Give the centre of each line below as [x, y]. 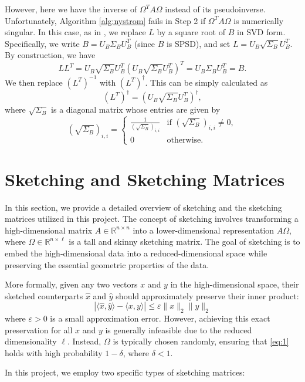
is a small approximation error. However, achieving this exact [160, 318]
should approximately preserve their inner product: [207, 295]
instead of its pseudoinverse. [215, 9]
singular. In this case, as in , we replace [75, 32]
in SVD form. [261, 32]
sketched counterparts [44, 295]
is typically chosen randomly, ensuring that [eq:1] [201, 341]
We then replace [34, 82]
